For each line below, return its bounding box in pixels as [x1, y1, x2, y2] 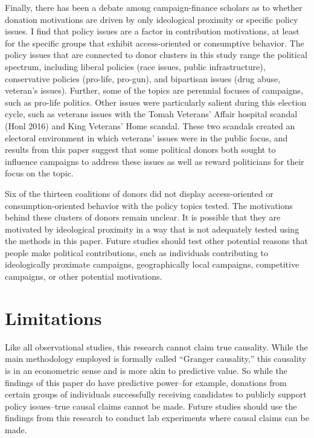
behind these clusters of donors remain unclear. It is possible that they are [5, 211, 281, 224]
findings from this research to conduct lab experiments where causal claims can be [5, 411, 309, 424]
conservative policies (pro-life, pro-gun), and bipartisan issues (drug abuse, [5, 72, 281, 85]
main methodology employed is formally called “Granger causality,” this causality [5, 352, 307, 365]
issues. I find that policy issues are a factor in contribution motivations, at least [5, 25, 300, 37]
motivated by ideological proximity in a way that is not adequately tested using [5, 222, 300, 235]
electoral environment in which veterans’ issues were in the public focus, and [5, 131, 288, 144]
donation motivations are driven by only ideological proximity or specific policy [5, 13, 298, 25]
